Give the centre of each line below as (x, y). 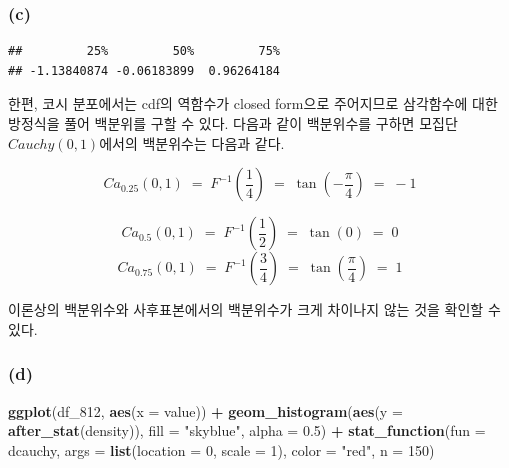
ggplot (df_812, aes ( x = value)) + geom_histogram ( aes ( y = (205, 410)
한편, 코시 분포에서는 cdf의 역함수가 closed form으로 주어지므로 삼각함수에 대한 (253, 103)
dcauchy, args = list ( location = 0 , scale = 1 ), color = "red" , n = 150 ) (221, 449)
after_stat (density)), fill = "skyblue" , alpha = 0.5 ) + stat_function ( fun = (247, 430)
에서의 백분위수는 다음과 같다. (192, 142)
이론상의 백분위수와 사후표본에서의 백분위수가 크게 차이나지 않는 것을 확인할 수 (254, 309)
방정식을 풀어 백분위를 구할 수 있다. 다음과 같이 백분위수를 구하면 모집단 (233, 123)
